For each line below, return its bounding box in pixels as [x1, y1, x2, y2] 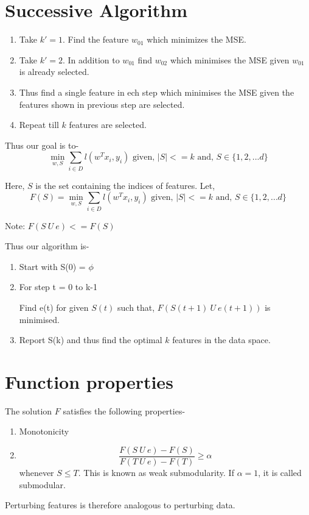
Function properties [5, 369, 173, 394]
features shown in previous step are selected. [19, 98, 185, 110]
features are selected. [69, 118, 147, 131]
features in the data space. [172, 333, 271, 346]
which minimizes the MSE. [147, 33, 246, 46]
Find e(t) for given [19, 300, 89, 313]
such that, [117, 300, 155, 313]
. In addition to [62, 53, 120, 66]
